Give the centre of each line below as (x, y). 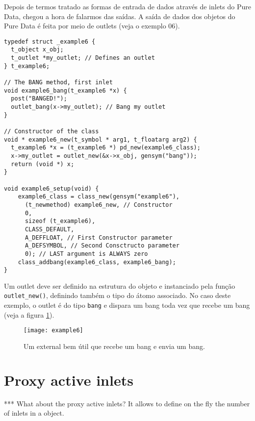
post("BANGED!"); (39, 99)
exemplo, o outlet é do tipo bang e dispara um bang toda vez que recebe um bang (127, 305)
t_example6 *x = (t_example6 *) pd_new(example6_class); (106, 148)
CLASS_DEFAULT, (50, 229)
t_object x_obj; (37, 50)
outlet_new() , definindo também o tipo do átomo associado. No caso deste (117, 295)
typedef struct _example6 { (50, 41)
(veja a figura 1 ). (29, 314)
